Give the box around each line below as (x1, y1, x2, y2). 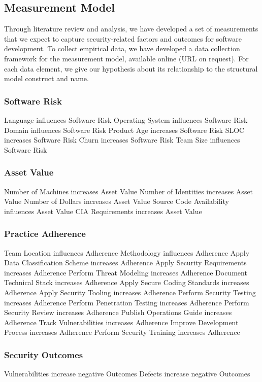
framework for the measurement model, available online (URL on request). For (4, 53, 249, 63)
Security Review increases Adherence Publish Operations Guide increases (4, 307, 232, 318)
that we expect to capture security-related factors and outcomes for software (4, 33, 242, 44)
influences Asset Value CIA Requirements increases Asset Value (4, 205, 202, 216)
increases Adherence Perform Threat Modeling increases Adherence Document (4, 267, 247, 277)
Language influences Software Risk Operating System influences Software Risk (4, 114, 248, 125)
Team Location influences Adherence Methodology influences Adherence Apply (4, 247, 250, 258)
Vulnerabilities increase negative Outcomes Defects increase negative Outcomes (4, 368, 250, 379)
